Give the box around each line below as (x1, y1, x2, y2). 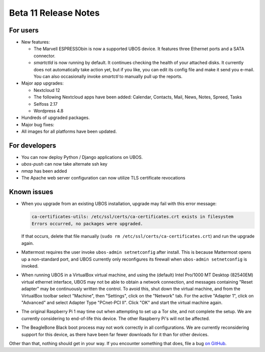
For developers (9, 141, 56, 149)
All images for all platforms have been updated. (21, 128, 117, 135)
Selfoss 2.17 (33, 101, 58, 107)
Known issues (9, 188, 53, 196)
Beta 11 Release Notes (9, 7, 100, 18)
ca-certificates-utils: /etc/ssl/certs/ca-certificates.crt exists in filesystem (31, 214, 234, 220)
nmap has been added (21, 168, 67, 174)
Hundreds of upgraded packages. (21, 115, 90, 120)
